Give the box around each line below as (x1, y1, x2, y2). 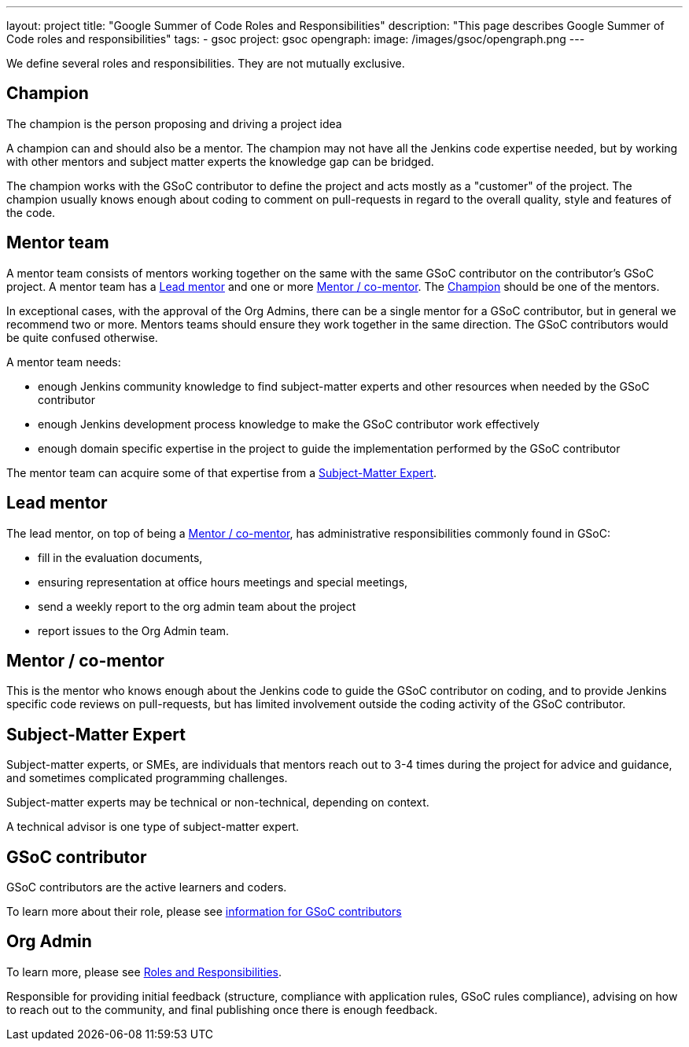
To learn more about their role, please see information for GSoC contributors (6, 905, 402, 919)
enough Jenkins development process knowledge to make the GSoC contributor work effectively (38, 417, 540, 431)
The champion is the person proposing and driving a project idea (6, 116, 342, 130)
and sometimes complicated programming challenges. (6, 771, 288, 785)
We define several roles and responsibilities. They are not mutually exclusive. (6, 57, 405, 70)
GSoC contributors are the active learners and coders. (6, 880, 287, 895)
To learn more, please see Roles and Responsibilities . (6, 964, 282, 979)
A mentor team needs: (6, 355, 121, 369)
